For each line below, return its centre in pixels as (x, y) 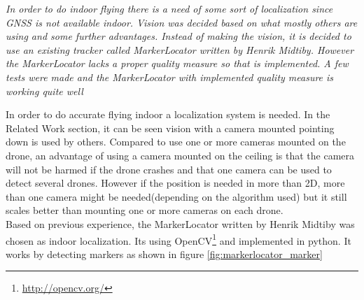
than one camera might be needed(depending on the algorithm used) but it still (176, 196)
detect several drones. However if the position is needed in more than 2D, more (175, 183)
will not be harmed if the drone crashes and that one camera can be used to (169, 169)
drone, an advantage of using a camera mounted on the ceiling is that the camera (180, 155)
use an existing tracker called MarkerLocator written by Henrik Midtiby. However (180, 49)
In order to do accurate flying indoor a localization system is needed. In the (168, 114)
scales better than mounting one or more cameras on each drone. (145, 210)
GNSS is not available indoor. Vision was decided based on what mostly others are (182, 22)
